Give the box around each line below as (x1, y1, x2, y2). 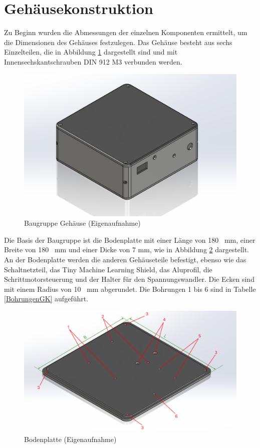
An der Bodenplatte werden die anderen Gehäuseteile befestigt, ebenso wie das (4, 254, 246, 264)
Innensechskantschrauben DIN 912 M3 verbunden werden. (4, 56, 182, 67)
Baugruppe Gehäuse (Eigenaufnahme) (24, 218, 141, 228)
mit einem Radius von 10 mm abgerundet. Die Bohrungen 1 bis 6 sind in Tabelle (4, 283, 256, 294)
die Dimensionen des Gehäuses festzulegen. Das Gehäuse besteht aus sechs (4, 37, 232, 47)
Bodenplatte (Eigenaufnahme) (24, 434, 117, 444)
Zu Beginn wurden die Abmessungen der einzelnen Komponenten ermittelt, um (4, 27, 247, 38)
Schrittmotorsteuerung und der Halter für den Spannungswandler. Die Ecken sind (4, 274, 254, 284)
